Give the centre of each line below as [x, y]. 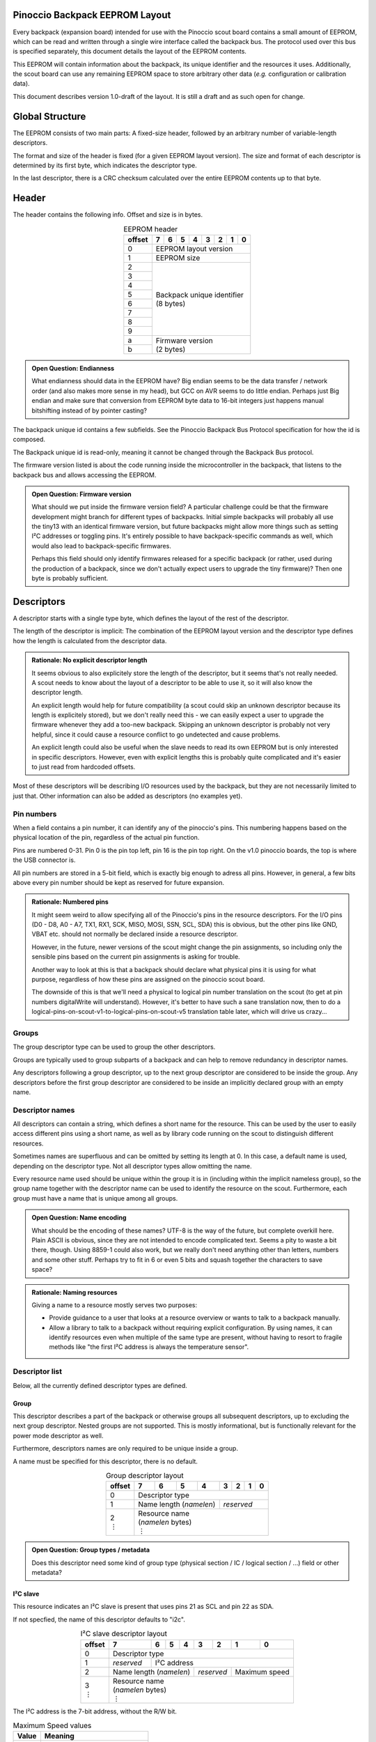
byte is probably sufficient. [70, 578]
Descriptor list [38, 1371]
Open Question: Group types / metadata [91, 1550]
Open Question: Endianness [73, 368]
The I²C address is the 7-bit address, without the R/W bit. [95, 1711]
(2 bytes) [171, 349]
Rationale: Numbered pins [70, 902]
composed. [29, 440]
